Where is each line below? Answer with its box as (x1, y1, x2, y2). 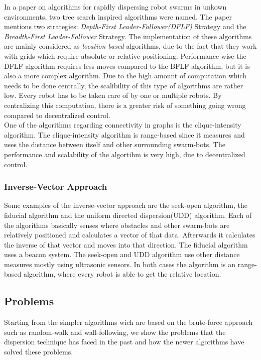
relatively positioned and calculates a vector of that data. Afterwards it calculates (4, 229, 255, 240)
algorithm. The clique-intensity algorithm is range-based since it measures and (4, 129, 245, 140)
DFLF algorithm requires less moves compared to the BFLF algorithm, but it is (4, 60, 250, 71)
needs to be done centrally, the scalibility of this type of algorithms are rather (4, 80, 243, 90)
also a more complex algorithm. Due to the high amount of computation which (4, 70, 246, 81)
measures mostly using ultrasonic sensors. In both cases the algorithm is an (4, 259, 236, 269)
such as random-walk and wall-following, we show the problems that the (4, 326, 226, 337)
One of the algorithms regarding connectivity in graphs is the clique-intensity (4, 119, 241, 130)
